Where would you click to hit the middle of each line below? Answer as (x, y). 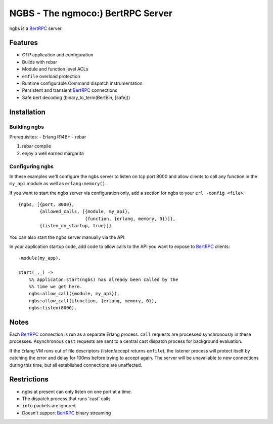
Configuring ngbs (32, 166)
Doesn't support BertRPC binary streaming (66, 413)
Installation (27, 112)
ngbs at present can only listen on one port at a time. (77, 392)
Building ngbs (27, 127)
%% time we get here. (56, 286)
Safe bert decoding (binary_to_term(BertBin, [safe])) (76, 97)
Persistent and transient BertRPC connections (70, 90)
